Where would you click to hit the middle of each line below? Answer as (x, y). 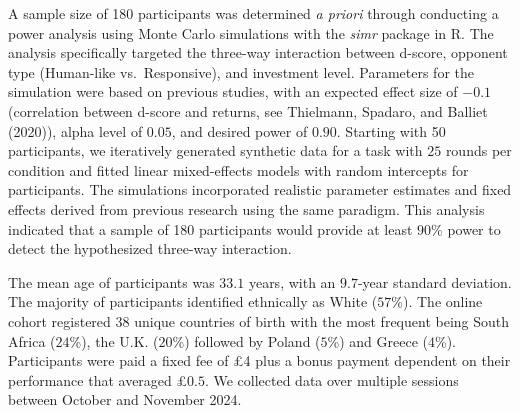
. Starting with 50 (391, 130)
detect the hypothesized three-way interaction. (150, 248)
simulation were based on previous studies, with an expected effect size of (233, 91)
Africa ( (32, 340)
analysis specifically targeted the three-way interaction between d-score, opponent (258, 52)
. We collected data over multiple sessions (331, 379)
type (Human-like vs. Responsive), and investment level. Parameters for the (241, 71)
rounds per (478, 150)
